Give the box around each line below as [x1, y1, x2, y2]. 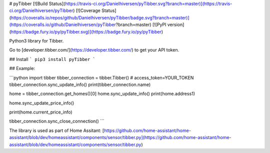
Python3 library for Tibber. [9, 37, 64, 43]
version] [167, 21, 184, 27]
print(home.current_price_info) [9, 109, 72, 115]
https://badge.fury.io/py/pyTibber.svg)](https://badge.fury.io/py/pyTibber [10, 28, 162, 34]
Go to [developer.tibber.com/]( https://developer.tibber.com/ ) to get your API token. [9, 47, 179, 53]
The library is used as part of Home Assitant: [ [9, 127, 104, 133]
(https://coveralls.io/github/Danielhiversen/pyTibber [9, 21, 116, 27]
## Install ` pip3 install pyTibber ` [9, 56, 96, 62]
